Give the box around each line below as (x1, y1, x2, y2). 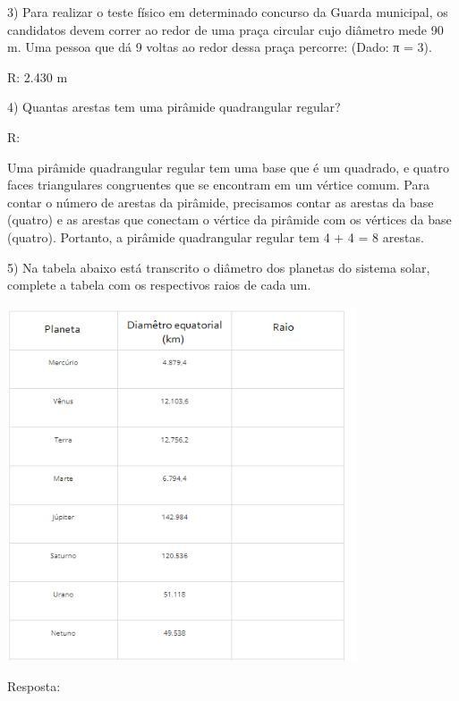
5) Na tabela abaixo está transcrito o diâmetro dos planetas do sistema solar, (7, 258, 430, 276)
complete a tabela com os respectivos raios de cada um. (7, 275, 311, 294)
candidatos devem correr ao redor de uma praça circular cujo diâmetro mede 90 (7, 20, 444, 38)
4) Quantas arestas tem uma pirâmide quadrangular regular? (7, 97, 341, 116)
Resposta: (7, 676, 61, 695)
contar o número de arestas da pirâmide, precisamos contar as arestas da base (7, 192, 434, 211)
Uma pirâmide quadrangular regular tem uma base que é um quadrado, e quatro (7, 157, 449, 176)
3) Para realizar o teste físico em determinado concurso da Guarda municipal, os (7, 3, 448, 21)
